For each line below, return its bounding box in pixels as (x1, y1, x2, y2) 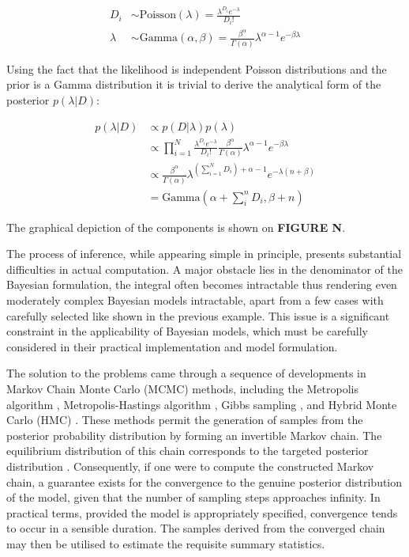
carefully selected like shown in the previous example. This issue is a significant (6, 307, 390, 324)
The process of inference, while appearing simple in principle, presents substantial (6, 245, 402, 262)
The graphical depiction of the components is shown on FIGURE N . (6, 218, 346, 235)
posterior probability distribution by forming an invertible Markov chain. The (6, 426, 382, 443)
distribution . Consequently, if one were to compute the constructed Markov (6, 458, 374, 475)
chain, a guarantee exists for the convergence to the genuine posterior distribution (6, 473, 403, 490)
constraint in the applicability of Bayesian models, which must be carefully (6, 323, 368, 339)
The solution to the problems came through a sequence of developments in (6, 365, 366, 381)
